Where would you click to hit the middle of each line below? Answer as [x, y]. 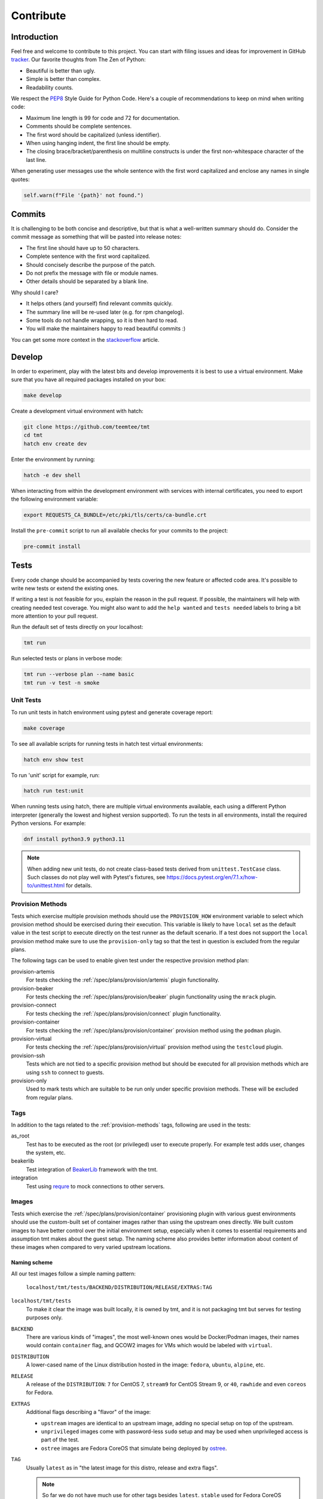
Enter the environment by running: [53, 459]
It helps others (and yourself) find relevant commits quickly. [99, 303]
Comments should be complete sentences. [79, 127]
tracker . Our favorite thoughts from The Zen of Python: [78, 59]
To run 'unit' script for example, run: [55, 775]
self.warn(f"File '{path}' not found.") [83, 195]
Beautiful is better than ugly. [61, 70]
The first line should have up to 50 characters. [83, 248]
